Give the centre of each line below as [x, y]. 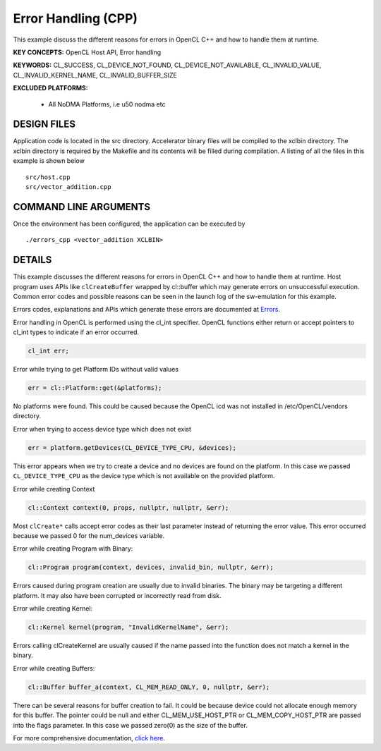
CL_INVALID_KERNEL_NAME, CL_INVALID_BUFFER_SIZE [95, 75]
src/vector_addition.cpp [68, 187]
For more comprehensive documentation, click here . [89, 738]
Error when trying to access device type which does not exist [102, 429]
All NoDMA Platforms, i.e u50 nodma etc [107, 104]
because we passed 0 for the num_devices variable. [89, 535]
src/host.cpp [48, 177]
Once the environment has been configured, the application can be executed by [129, 224]
